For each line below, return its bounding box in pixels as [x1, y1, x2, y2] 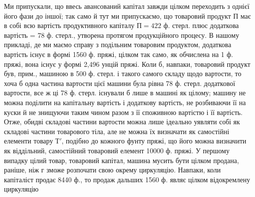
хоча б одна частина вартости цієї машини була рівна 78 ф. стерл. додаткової [4, 78, 235, 88]
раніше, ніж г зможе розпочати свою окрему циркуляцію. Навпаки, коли [4, 165, 221, 175]
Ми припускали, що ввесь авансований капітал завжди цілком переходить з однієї [4, 1, 250, 11]
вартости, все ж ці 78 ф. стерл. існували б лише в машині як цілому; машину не [4, 87, 246, 98]
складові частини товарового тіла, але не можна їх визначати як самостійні [4, 126, 229, 136]
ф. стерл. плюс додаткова [163, 20, 239, 30]
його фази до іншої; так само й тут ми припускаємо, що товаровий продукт [4, 10, 231, 21]
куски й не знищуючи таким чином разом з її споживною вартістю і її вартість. [4, 107, 243, 117]
